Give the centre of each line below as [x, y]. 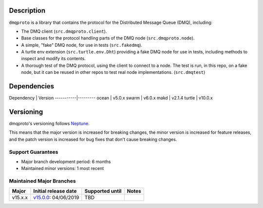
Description [27, 10]
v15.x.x [20, 197]
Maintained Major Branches [42, 181]
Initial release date [55, 191]
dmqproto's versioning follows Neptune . [49, 124]
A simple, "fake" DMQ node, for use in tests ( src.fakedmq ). [82, 45]
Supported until [103, 191]
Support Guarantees [34, 152]
